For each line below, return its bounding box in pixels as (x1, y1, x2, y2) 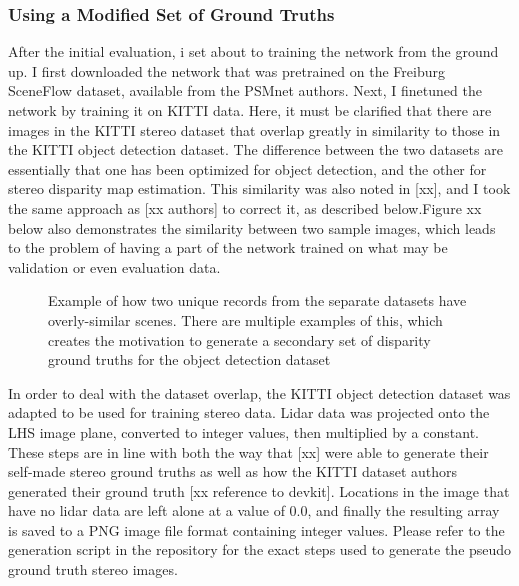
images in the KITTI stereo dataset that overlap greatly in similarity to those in (8, 119, 501, 140)
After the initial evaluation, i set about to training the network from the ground (8, 41, 499, 62)
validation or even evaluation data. (8, 256, 221, 277)
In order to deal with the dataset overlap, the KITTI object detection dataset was (8, 382, 511, 403)
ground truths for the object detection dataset (48, 349, 331, 370)
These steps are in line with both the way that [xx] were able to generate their (8, 441, 489, 462)
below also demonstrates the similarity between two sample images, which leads (8, 217, 496, 238)
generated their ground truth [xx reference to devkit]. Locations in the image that (8, 480, 510, 501)
